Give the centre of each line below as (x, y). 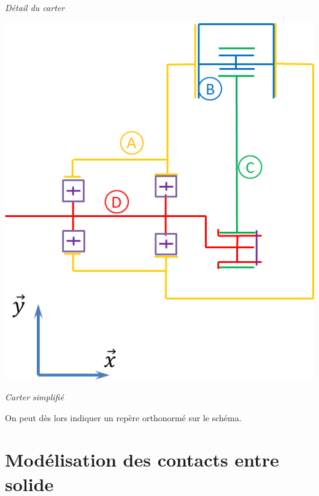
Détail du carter (35, 7)
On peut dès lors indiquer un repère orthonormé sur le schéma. (123, 417)
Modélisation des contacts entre (142, 460)
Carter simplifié (34, 397)
